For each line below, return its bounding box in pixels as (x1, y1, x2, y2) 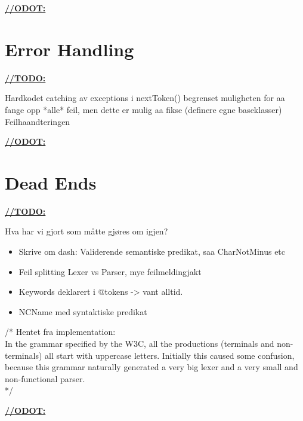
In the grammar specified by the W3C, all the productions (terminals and (5, 337, 274, 349)
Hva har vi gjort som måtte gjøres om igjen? (5, 225, 168, 237)
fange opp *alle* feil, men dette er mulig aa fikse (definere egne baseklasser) (5, 103, 282, 115)
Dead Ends (5, 170, 97, 194)
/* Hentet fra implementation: (5, 325, 116, 338)
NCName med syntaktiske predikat (18, 305, 147, 318)
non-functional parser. (5, 372, 85, 385)
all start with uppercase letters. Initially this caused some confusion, (45, 349, 295, 361)
